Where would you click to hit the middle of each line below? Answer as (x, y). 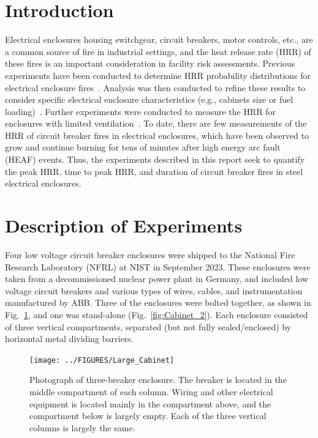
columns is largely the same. (82, 427)
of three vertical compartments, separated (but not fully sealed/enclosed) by (148, 326)
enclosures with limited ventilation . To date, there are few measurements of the (156, 123)
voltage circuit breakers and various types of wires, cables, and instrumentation (154, 290)
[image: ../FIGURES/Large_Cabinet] (102, 360)
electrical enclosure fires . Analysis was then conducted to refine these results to (155, 87)
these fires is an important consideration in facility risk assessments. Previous (150, 63)
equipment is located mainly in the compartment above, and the (150, 403)
